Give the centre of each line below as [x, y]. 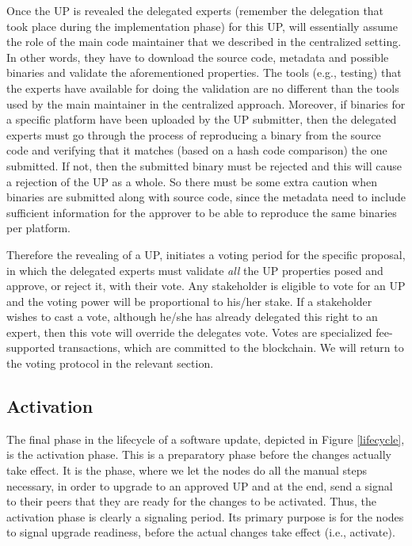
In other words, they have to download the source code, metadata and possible [198, 57]
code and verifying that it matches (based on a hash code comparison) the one [197, 150]
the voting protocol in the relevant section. [110, 363]
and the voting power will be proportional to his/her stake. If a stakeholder [189, 301]
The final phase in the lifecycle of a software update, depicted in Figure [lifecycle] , [206, 439]
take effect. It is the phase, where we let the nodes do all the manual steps [187, 470]
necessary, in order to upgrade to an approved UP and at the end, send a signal [200, 485]
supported [31, 347]
